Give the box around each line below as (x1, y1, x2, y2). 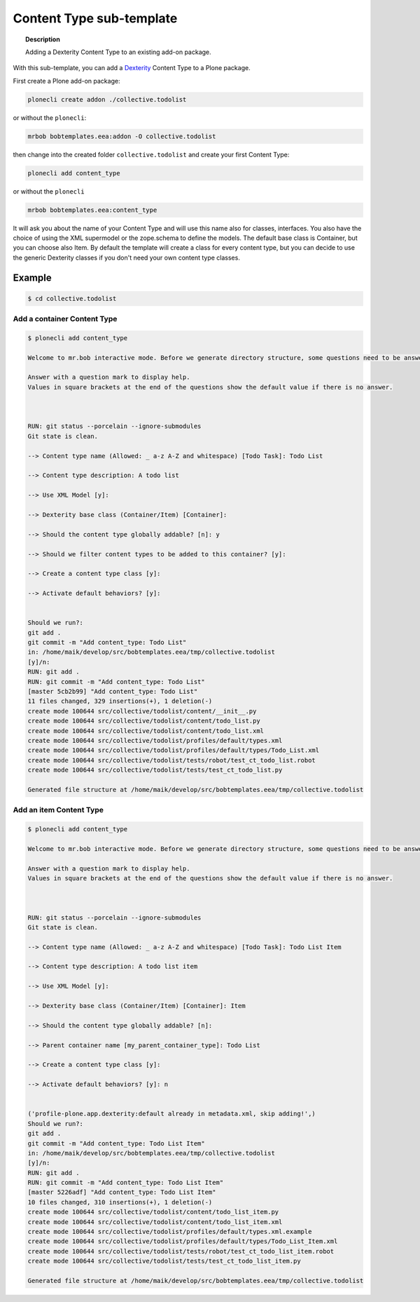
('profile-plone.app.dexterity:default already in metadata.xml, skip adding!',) (27, 1110, 316, 1118)
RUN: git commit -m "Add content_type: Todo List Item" (27, 1179, 224, 1187)
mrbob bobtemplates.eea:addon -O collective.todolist (27, 132, 216, 140)
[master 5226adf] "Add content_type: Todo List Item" (27, 1188, 216, 1196)
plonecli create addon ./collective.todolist (27, 95, 187, 103)
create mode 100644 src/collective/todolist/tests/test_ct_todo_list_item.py (27, 1257, 301, 1266)
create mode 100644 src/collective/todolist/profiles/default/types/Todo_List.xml (27, 746, 320, 754)
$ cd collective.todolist (27, 295, 117, 302)
